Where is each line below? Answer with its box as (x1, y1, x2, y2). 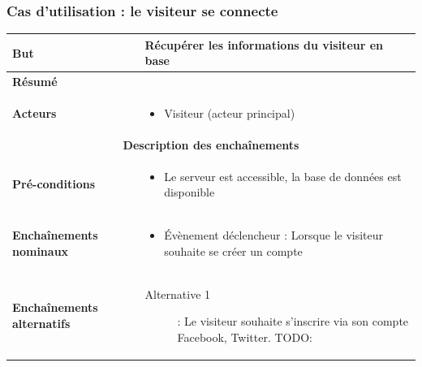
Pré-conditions (12, 175, 96, 192)
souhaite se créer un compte (164, 242, 303, 259)
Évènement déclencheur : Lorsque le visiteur (164, 227, 384, 244)
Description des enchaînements (123, 136, 299, 153)
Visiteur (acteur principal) (164, 105, 295, 121)
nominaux (12, 242, 69, 259)
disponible (164, 183, 215, 201)
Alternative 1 (144, 285, 211, 302)
